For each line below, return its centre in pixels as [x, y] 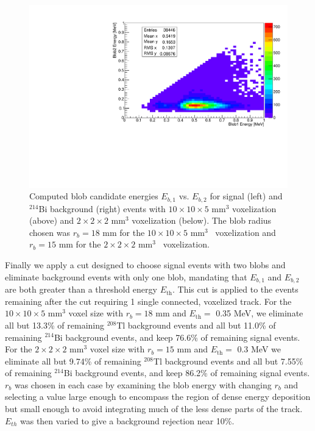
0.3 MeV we [259, 349]
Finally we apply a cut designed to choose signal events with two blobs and [145, 265]
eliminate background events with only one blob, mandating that [126, 276]
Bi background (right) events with [102, 208]
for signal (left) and [246, 196]
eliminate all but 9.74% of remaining [73, 361]
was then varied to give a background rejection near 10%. [127, 420]
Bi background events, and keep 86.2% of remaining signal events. [187, 373]
